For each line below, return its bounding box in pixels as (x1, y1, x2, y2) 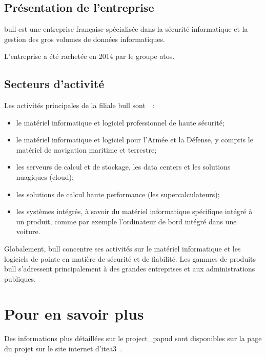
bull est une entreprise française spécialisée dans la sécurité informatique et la (4, 24, 248, 34)
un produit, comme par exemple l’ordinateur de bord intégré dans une (16, 216, 237, 226)
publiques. (4, 273, 36, 284)
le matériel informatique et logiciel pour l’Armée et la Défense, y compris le (16, 134, 253, 145)
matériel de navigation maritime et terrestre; (16, 144, 157, 155)
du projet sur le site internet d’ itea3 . (4, 343, 122, 354)
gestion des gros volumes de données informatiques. (4, 33, 165, 44)
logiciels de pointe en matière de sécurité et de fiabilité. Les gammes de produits (4, 253, 256, 264)
